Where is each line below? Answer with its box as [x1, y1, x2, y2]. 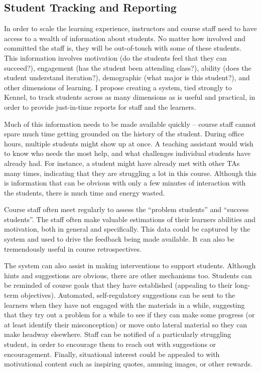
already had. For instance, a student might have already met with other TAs [4, 157, 240, 168]
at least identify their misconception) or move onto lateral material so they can [4, 319, 247, 329]
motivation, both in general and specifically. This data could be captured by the [4, 224, 250, 234]
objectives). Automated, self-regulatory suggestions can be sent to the [21, 290, 235, 300]
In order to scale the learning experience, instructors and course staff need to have [4, 23, 257, 34]
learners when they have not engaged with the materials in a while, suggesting [4, 299, 245, 310]
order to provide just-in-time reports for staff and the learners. [4, 101, 196, 112]
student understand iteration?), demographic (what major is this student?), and [4, 72, 250, 83]
